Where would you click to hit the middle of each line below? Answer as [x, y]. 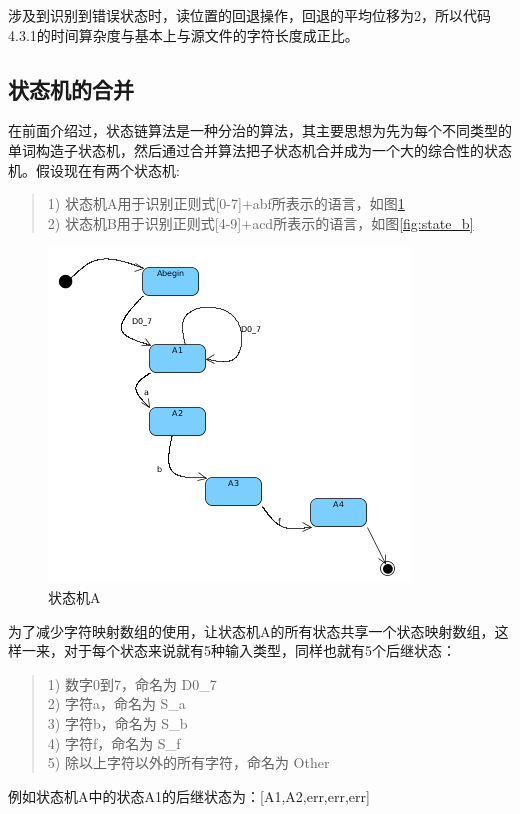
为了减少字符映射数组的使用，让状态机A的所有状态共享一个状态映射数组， [251, 630]
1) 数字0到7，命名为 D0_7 [132, 683]
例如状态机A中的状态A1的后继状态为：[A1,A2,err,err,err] [189, 795]
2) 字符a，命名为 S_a [116, 703]
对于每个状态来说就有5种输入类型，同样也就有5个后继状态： [259, 650]
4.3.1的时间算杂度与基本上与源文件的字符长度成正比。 [183, 34]
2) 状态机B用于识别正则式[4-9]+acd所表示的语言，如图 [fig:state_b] [260, 222]
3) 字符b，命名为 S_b [117, 722]
